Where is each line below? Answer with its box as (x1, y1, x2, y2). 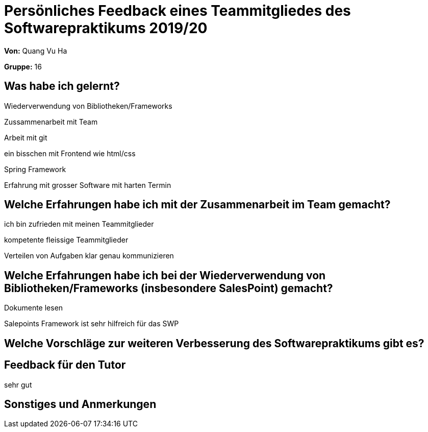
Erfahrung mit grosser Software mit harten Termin (4, 180, 171, 189)
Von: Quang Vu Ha (4, 46, 67, 55)
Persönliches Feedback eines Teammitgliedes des (4, 2, 351, 19)
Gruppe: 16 (4, 62, 42, 71)
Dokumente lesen (4, 303, 63, 313)
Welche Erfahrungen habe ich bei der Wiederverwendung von (4, 269, 326, 282)
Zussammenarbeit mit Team (4, 117, 98, 126)
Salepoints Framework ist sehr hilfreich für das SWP (4, 319, 179, 328)
